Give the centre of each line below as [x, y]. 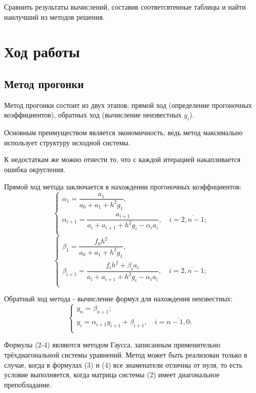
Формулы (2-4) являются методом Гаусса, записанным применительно [112, 345]
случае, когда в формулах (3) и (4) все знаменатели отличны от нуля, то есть [123, 364]
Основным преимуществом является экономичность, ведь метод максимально [123, 132]
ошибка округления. [35, 169]
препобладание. [28, 384]
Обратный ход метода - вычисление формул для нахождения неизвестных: [118, 299]
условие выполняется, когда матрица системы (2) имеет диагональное [112, 375]
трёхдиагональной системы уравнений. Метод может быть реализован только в [126, 354]
